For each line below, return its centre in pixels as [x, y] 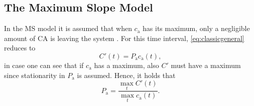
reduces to [20, 48]
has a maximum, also [126, 65]
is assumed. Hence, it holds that [126, 75]
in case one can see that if [44, 65]
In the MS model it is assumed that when [68, 28]
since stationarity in [35, 75]
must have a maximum [206, 65]
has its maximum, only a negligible [196, 28]
